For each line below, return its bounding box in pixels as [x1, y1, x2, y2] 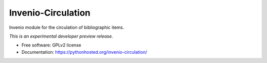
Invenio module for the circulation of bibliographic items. [9, 24, 125, 30]
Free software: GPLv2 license [21, 42, 82, 48]
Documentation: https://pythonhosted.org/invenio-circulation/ [21, 49, 147, 55]
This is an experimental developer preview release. [9, 33, 113, 39]
